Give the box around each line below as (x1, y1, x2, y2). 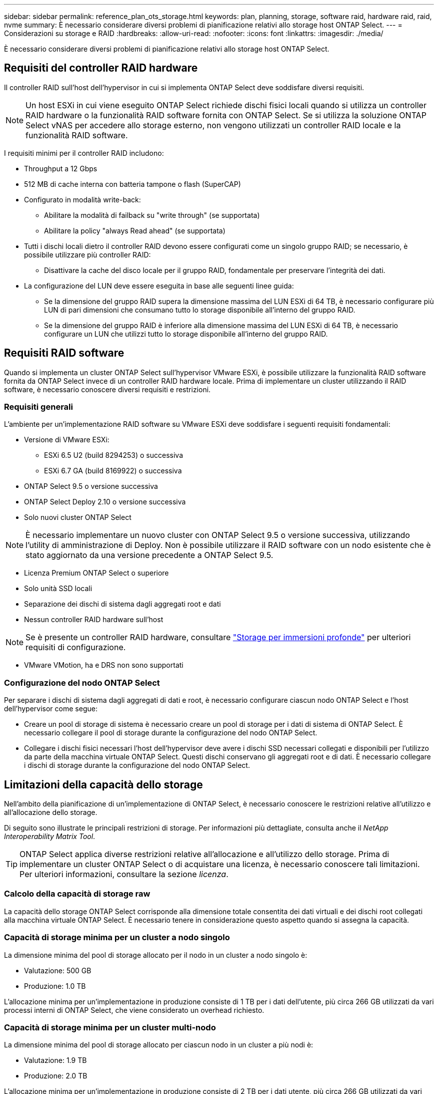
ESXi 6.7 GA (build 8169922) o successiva (44, 466, 182, 475)
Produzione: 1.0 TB (24, 981, 86, 990)
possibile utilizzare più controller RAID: (24, 250, 151, 259)
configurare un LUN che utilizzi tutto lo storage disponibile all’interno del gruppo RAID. (44, 329, 328, 338)
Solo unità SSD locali (24, 584, 92, 593)
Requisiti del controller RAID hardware (4, 62, 198, 75)
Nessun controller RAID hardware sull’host (24, 615, 163, 624)
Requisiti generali (4, 402, 73, 412)
